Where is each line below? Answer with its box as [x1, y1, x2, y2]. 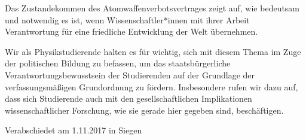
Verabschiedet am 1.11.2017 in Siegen [5, 124, 142, 136]
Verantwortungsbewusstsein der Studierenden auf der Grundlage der [5, 68, 255, 81]
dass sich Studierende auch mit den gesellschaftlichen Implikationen [5, 92, 252, 105]
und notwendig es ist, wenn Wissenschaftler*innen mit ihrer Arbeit [5, 13, 250, 26]
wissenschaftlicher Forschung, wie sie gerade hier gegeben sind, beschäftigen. [5, 104, 284, 116]
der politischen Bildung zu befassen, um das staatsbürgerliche [5, 57, 231, 69]
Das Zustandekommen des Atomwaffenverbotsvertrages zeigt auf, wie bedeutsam [5, 2, 300, 14]
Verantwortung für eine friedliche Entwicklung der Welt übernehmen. [5, 25, 258, 38]
